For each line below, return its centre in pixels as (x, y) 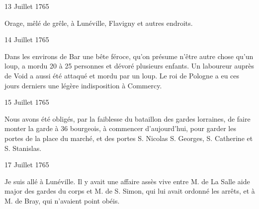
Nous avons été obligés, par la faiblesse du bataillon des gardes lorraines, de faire (128, 118)
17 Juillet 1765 (27, 165)
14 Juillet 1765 (27, 39)
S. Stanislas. (23, 148)
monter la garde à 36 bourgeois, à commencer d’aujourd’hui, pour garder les (120, 128)
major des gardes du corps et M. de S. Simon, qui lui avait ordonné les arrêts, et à (130, 191)
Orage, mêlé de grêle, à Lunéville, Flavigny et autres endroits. (99, 23)
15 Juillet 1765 (27, 102)
